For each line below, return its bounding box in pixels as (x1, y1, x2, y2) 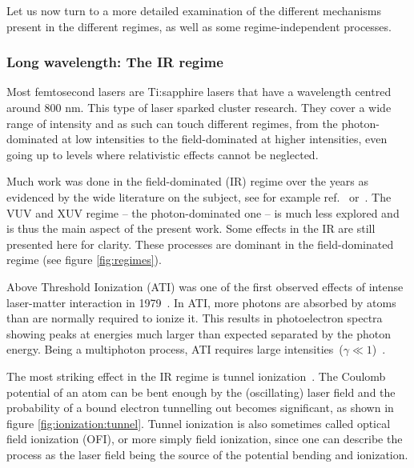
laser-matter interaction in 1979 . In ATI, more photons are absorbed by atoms (6, 294, 396, 310)
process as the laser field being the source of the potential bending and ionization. (6, 446, 408, 462)
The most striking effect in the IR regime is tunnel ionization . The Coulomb (6, 367, 386, 384)
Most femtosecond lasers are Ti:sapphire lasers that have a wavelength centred (6, 83, 392, 100)
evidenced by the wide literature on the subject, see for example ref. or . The (6, 188, 392, 205)
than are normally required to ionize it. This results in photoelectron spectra (6, 310, 383, 326)
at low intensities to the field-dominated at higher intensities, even (62, 130, 388, 147)
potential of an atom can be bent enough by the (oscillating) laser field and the (6, 383, 396, 400)
